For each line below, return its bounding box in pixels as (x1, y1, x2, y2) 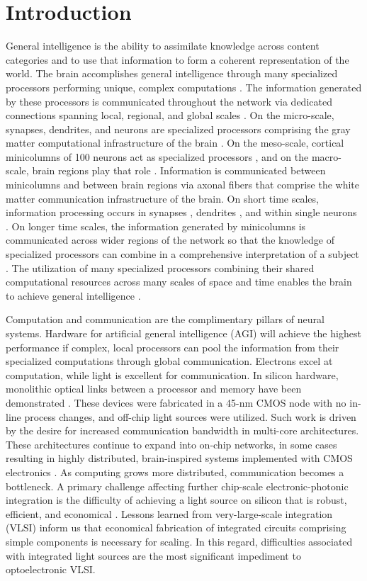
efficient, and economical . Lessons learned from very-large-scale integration (6, 506, 333, 521)
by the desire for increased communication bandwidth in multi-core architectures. (6, 423, 359, 438)
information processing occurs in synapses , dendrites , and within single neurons (6, 205, 357, 220)
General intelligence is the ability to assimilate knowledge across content (6, 38, 320, 53)
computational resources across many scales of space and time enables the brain (6, 274, 352, 289)
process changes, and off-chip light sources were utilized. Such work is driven (24, 409, 356, 424)
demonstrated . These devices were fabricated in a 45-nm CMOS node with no (6, 395, 346, 410)
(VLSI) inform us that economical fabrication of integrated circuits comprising (6, 520, 346, 535)
